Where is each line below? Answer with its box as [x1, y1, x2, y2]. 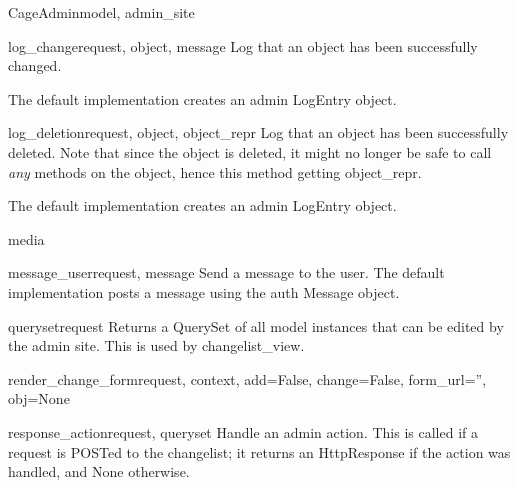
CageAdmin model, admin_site [8, 2, 195, 22]
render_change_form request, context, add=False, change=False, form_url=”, [8, 368, 487, 389]
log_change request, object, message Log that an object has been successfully [8, 35, 478, 56]
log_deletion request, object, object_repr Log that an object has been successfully [8, 122, 509, 143]
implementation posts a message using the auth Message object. [8, 281, 400, 302]
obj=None [8, 388, 70, 409]
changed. [8, 55, 62, 76]
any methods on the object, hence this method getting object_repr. [8, 161, 422, 182]
